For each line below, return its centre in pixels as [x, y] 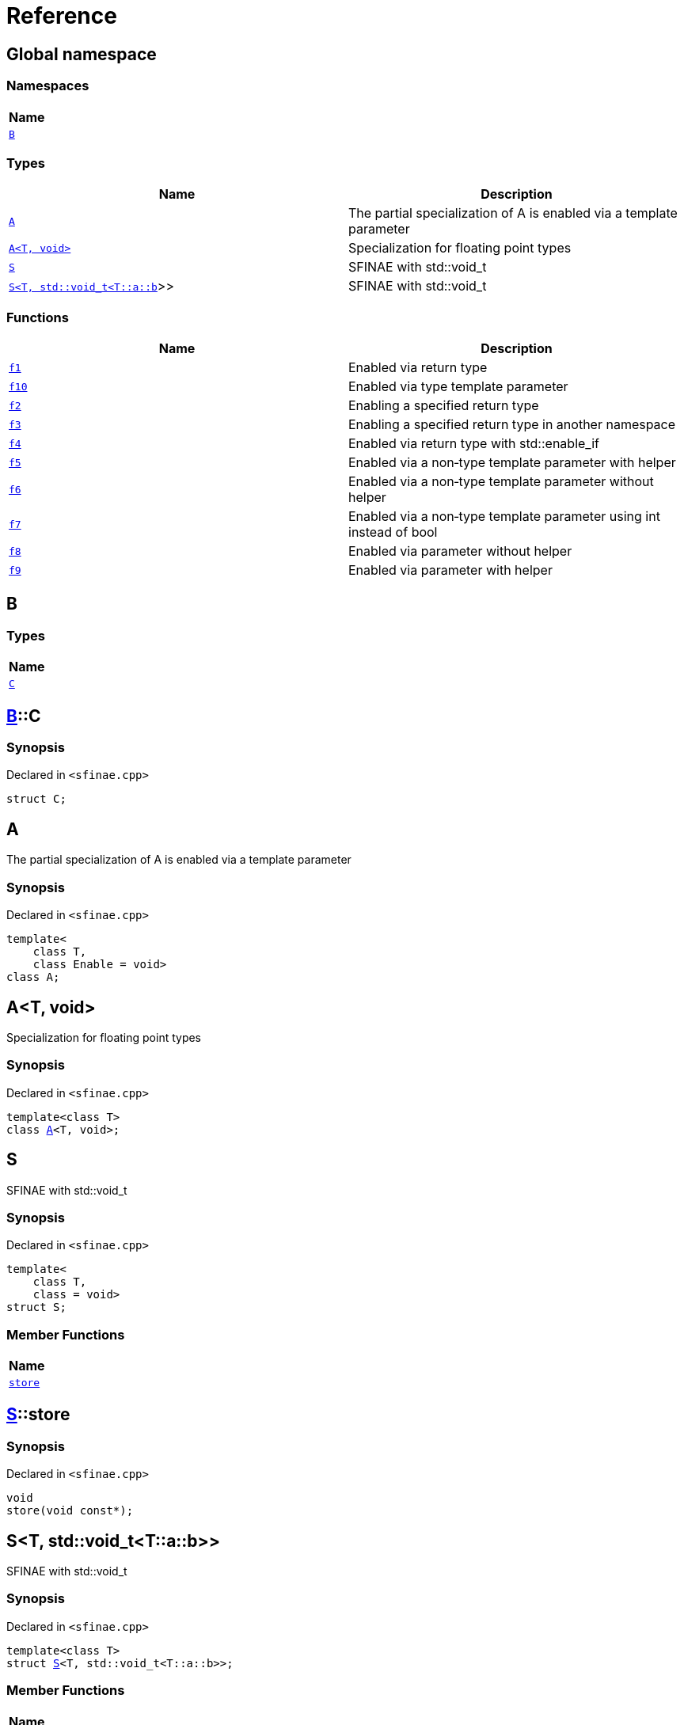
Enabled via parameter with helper [450, 570]
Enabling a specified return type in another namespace [512, 425]
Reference [62, 16]
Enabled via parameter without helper [460, 551]
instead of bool [393, 532]
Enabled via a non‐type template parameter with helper [512, 463]
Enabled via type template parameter [458, 387]
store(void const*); [70, 1511]
